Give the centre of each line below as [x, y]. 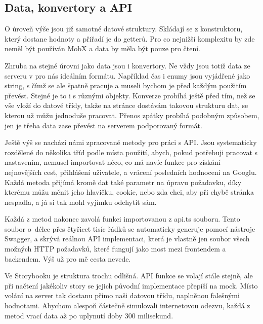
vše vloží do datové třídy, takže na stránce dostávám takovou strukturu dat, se [126, 105]
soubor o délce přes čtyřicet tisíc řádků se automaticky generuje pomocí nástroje [130, 228]
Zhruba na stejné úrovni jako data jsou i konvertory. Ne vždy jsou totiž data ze [127, 65]
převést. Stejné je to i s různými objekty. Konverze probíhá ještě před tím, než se [130, 95]
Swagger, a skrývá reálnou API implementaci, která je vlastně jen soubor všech [127, 239]
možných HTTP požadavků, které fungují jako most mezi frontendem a [115, 249]
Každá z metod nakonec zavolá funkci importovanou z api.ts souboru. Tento [122, 219]
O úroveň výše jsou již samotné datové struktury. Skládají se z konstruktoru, [124, 29]
